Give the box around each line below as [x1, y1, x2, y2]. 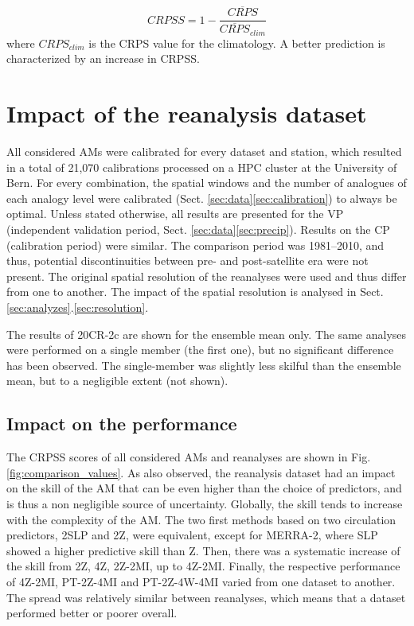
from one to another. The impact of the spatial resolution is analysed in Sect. [6, 283, 384, 300]
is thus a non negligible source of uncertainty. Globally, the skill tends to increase [6, 496, 403, 511]
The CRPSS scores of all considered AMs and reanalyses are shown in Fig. [6, 449, 371, 465]
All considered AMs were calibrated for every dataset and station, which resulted [6, 143, 402, 160]
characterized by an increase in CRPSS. [6, 50, 200, 67]
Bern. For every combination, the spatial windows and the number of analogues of [6, 174, 407, 191]
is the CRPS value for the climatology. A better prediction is [88, 34, 385, 51]
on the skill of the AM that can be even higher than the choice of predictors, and [6, 480, 402, 496]
